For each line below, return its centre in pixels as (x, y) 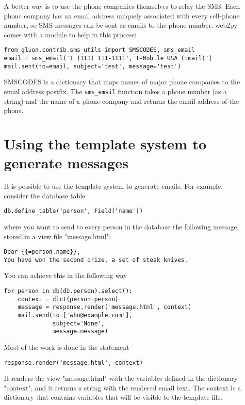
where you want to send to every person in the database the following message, (122, 226)
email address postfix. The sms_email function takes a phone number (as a (115, 91)
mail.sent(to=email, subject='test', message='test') (93, 66)
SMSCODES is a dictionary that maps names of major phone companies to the (122, 82)
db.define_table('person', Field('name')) (73, 211)
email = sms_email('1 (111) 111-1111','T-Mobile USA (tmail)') (108, 58)
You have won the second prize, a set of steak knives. (96, 260)
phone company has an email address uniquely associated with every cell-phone (122, 15)
